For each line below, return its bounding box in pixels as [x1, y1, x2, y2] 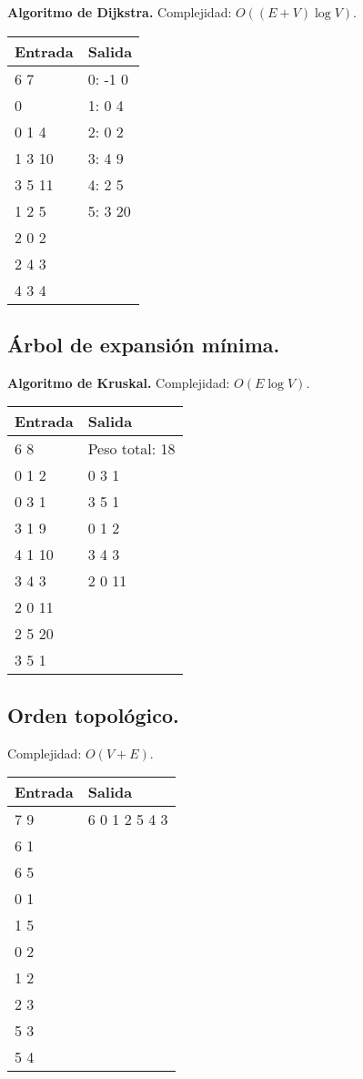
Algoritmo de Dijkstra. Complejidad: [7, 3, 232, 21]
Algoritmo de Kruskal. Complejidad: [7, 372, 230, 392]
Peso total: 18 [87, 438, 176, 460]
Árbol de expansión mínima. [7, 330, 280, 358]
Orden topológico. [7, 700, 179, 728]
